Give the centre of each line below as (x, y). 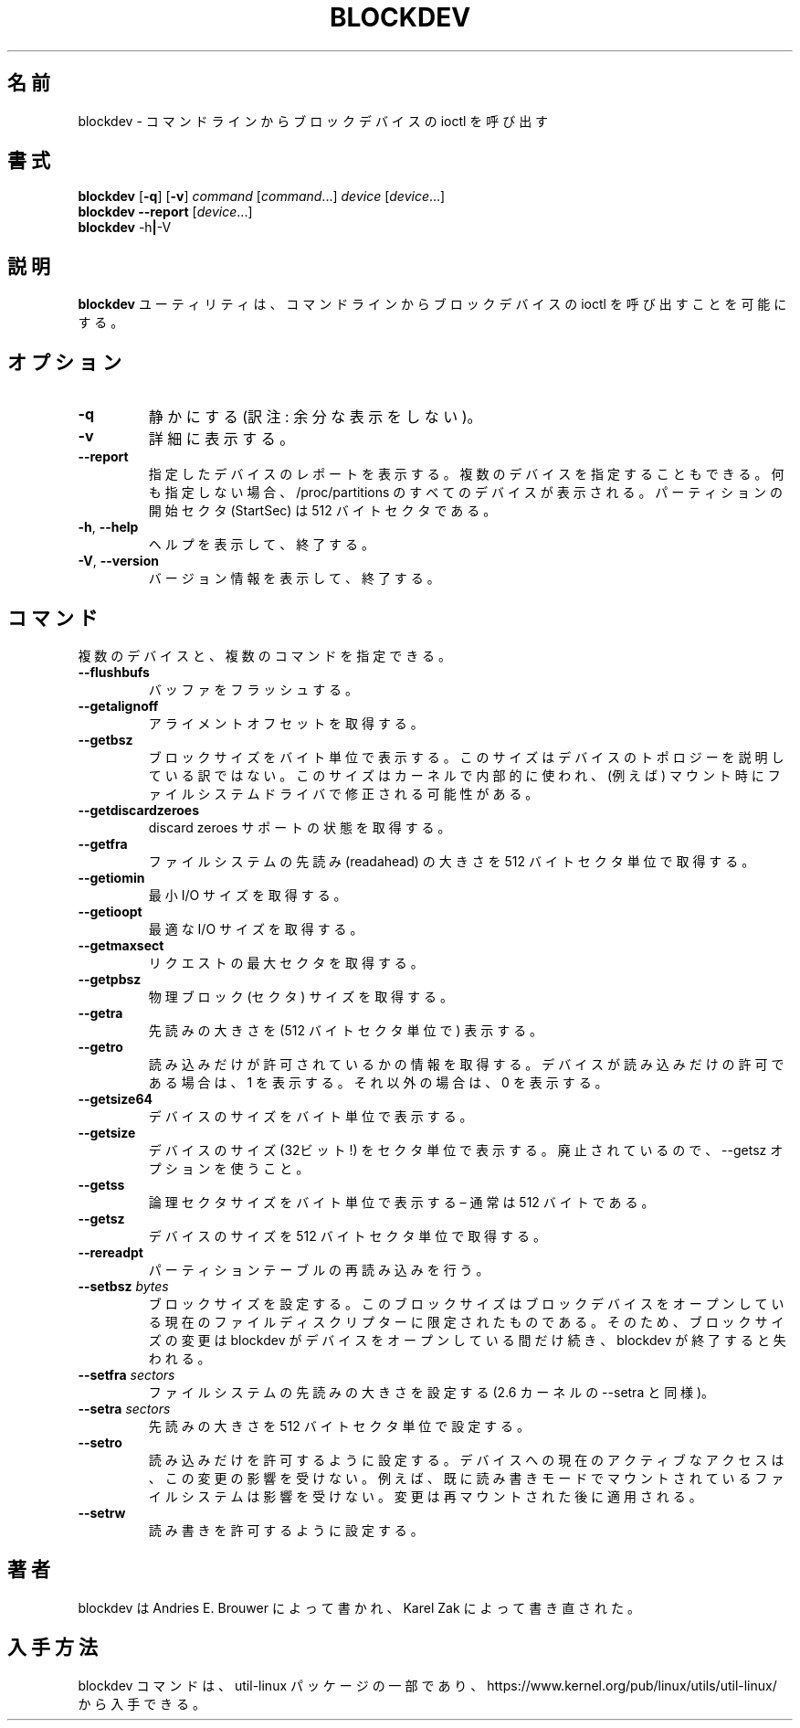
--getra (100, 1012)
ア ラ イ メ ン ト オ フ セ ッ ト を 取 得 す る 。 (286, 723)
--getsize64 (115, 1098)
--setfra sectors (126, 1374)
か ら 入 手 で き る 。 (142, 1703)
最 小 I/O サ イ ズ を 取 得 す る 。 (247, 895)
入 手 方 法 (53, 1648)
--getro (100, 1046)
